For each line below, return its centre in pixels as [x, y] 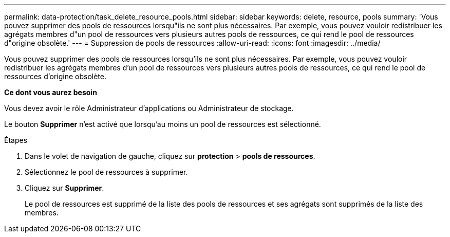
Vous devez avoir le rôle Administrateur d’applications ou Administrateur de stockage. [149, 108]
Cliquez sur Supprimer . [64, 188]
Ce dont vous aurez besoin [51, 92]
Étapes [16, 140]
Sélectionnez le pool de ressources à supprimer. [106, 172]
